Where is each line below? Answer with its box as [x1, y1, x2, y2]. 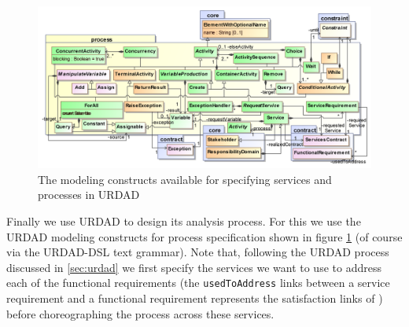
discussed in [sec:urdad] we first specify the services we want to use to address [6, 259, 381, 275]
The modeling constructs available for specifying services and [38, 171, 332, 187]
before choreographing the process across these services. [6, 305, 275, 321]
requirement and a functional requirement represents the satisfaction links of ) [6, 290, 383, 307]
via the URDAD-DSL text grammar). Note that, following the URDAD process [6, 244, 389, 260]
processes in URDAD [38, 186, 140, 203]
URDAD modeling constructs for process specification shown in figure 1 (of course [6, 228, 403, 244]
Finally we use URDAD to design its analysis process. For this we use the [6, 212, 361, 229]
